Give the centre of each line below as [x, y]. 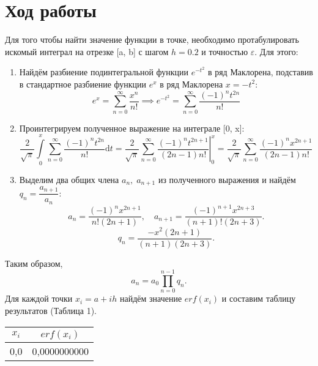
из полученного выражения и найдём [227, 179]
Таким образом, [34, 263]
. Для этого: [276, 51]
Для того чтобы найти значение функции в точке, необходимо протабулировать [152, 39]
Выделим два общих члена [69, 179]
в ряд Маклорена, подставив [260, 72]
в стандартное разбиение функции [83, 84]
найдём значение [151, 298]
